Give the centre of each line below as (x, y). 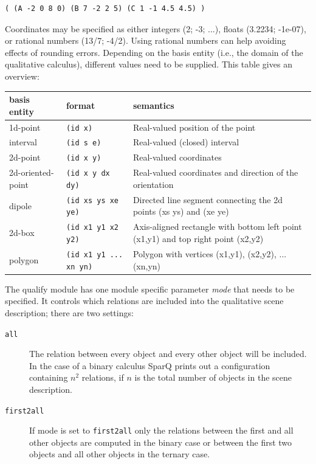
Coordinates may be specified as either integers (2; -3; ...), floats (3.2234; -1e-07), (156, 28)
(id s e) (84, 143)
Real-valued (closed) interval (186, 142)
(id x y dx (88, 174)
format (81, 105)
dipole (20, 205)
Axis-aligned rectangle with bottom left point (217, 227)
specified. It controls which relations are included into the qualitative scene (144, 301)
